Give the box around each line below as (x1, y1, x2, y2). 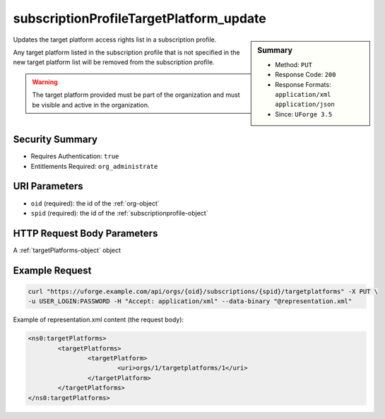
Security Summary (13, 134, 98, 146)
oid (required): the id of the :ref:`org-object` (30, 199, 160, 208)
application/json (275, 100, 335, 109)
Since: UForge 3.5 (275, 110, 333, 118)
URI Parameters (13, 180, 84, 192)
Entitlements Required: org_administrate (30, 162, 158, 170)
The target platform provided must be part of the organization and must (32, 90, 240, 99)
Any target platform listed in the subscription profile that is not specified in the (13, 48, 240, 57)
